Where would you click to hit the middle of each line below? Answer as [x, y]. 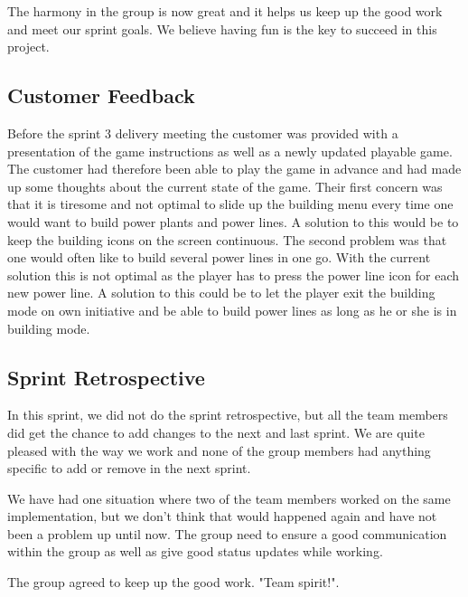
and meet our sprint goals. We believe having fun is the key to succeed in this [222, 28]
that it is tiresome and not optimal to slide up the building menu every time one [230, 204]
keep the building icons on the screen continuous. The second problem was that [227, 239]
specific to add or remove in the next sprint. [129, 468]
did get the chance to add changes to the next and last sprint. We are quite [216, 432]
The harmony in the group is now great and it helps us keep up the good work [225, 11]
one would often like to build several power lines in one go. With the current [219, 257]
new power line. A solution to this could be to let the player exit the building [221, 293]
